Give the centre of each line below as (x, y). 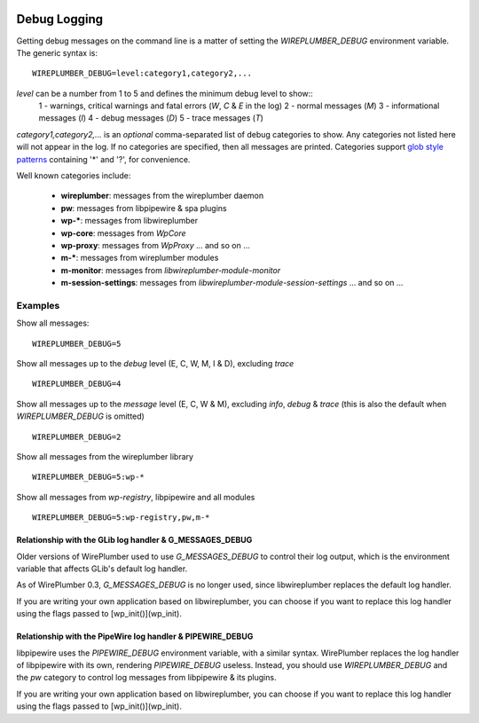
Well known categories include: (74, 176)
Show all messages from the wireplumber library (105, 457)
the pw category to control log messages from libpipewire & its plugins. (146, 678)
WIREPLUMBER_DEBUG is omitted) (81, 416)
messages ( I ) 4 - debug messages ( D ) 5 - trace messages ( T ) (151, 118)
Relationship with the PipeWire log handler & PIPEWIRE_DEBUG (135, 637)
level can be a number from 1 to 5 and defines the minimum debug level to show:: (165, 93)
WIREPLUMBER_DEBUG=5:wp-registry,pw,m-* (121, 518)
